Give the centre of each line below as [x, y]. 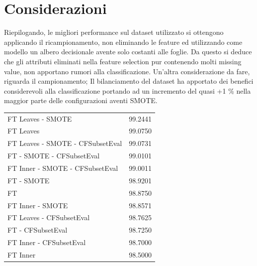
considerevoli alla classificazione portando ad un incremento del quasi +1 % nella [128, 90]
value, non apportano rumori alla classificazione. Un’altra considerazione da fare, [127, 71]
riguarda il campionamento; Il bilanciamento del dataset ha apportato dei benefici [129, 81]
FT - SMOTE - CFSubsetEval [54, 156]
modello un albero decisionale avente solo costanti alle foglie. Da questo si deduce [128, 52]
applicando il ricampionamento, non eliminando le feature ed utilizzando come [123, 42]
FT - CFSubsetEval [38, 230]
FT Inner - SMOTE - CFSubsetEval [63, 168]
